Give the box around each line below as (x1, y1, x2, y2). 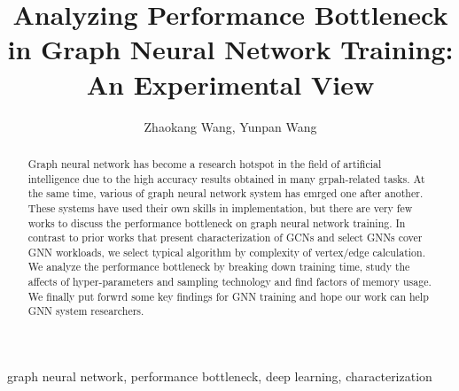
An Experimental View (86, 65, 375, 102)
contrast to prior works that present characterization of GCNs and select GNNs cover (27, 230, 423, 245)
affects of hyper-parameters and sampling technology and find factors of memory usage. (27, 274, 432, 289)
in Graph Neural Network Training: (7, 31, 454, 67)
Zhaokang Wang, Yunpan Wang (144, 117, 317, 135)
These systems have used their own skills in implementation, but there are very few (27, 200, 413, 215)
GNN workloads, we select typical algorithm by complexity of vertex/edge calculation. (27, 244, 425, 259)
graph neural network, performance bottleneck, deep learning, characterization (7, 367, 432, 386)
